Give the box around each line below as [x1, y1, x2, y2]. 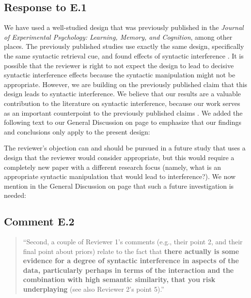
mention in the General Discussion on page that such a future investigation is [4, 180, 234, 191]
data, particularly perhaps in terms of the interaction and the [23, 265, 234, 275]
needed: [4, 190, 26, 200]
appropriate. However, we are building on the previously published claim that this [4, 79, 248, 89]
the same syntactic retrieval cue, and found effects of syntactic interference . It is [4, 50, 244, 60]
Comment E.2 [4, 214, 75, 229]
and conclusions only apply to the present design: [4, 126, 150, 136]
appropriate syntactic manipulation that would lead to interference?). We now [4, 171, 236, 181]
